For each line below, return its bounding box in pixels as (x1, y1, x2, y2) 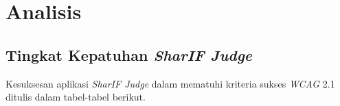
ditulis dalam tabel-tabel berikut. (5, 90, 146, 104)
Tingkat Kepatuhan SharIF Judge (5, 44, 252, 65)
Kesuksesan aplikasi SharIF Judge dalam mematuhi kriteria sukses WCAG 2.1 (5, 76, 335, 90)
